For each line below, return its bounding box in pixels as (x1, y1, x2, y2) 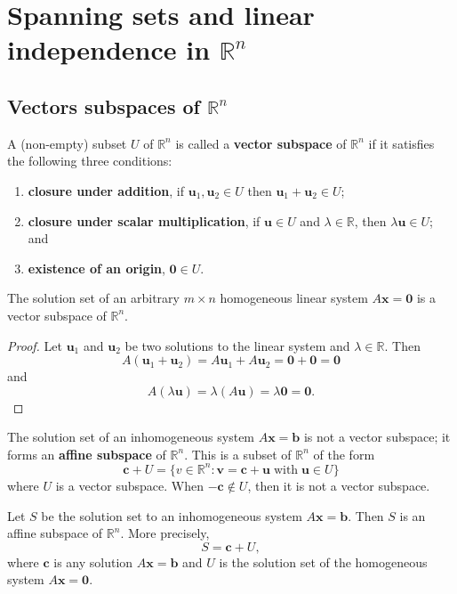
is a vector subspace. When (55, 476, 204, 494)
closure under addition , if (28, 181, 184, 199)
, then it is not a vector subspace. (247, 476, 430, 494)
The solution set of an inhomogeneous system (7, 427, 255, 446)
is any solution (53, 552, 133, 571)
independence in (7, 31, 211, 68)
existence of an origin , (28, 258, 165, 277)
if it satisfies (368, 134, 435, 152)
